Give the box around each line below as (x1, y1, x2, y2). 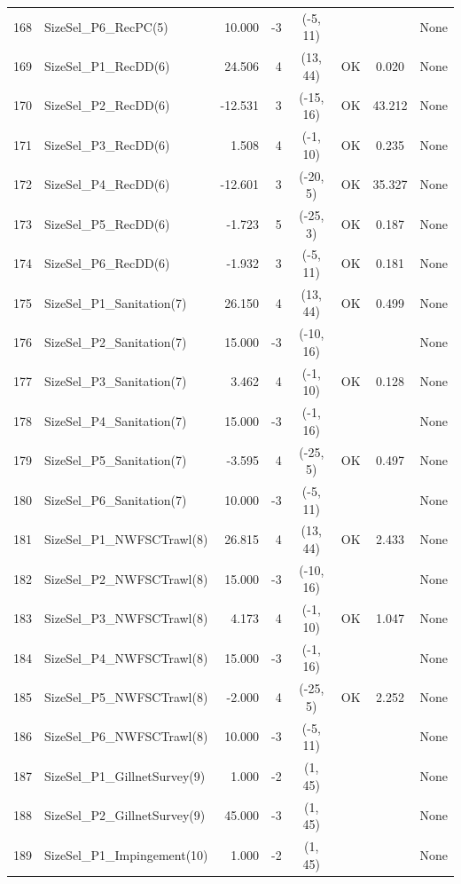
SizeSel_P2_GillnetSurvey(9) (44, 806, 206, 825)
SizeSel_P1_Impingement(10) (44, 845, 208, 864)
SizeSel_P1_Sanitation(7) (44, 293, 187, 312)
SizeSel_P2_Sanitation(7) (44, 333, 187, 351)
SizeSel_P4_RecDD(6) (44, 175, 170, 193)
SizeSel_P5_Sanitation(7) (44, 451, 187, 470)
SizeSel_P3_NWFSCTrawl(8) (44, 609, 208, 627)
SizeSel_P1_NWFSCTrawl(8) (44, 530, 208, 549)
